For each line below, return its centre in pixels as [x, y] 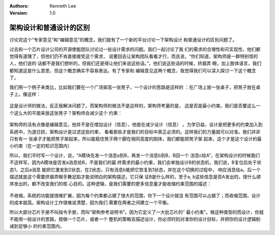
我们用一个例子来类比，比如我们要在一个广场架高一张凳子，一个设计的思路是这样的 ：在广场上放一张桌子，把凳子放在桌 [135, 87]
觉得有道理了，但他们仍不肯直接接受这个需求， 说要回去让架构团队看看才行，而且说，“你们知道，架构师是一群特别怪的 [134, 57]
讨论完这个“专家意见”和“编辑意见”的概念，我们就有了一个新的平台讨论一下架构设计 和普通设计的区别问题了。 [123, 40]
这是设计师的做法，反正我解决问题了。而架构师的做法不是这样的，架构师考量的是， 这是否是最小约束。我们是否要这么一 [135, 106]
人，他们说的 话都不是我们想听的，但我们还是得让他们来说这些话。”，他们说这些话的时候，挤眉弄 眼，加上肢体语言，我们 [135, 63]
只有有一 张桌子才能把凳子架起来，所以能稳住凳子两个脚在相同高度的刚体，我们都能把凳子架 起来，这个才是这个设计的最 [135, 139]
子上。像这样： [25, 94]
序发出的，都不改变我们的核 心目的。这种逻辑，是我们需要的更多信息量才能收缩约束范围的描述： [110, 184]
